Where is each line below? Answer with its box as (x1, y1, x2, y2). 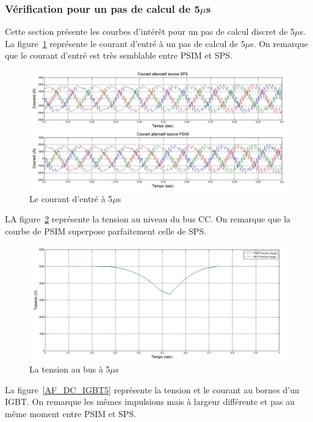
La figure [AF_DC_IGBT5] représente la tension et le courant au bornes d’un (5, 383, 300, 396)
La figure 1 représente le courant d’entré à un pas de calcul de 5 (5, 37, 245, 49)
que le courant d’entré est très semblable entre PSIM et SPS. (5, 49, 232, 62)
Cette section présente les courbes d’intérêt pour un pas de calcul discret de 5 (5, 25, 295, 38)
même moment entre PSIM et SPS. (5, 407, 137, 420)
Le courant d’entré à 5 (29, 192, 113, 205)
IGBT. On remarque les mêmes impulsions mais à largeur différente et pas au (5, 395, 295, 408)
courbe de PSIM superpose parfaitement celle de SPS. (5, 225, 207, 238)
